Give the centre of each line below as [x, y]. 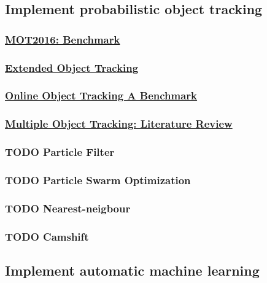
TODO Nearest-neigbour [68, 208]
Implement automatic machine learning [132, 270]
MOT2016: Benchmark [63, 39]
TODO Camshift [47, 236]
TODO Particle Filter [60, 152]
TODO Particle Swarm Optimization [98, 180]
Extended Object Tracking [72, 67]
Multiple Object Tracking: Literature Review [119, 124]
